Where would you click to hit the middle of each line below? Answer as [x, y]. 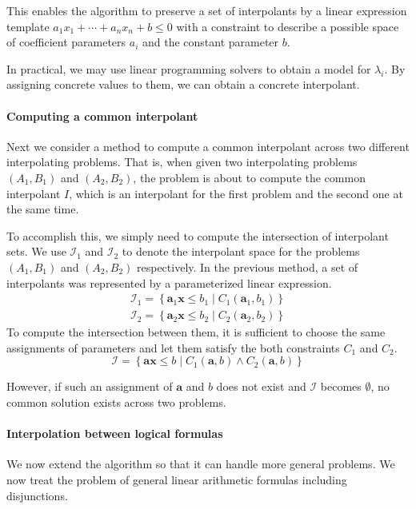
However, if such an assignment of [90, 386]
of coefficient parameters [66, 42]
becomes [341, 386]
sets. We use [36, 251]
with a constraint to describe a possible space [288, 26]
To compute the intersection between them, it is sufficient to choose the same [196, 332]
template [28, 26]
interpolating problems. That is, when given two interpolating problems [182, 162]
